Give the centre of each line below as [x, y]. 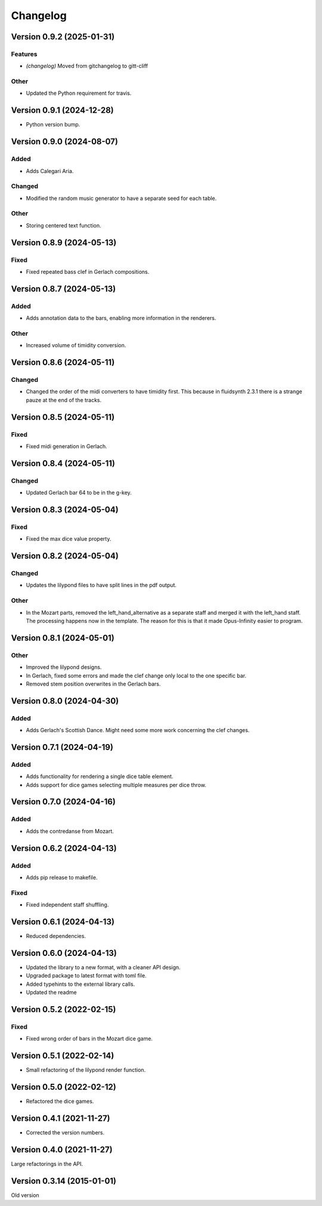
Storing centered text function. [64, 225]
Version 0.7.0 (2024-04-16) [64, 802]
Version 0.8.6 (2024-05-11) [63, 363]
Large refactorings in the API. [47, 1164]
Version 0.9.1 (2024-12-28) [62, 110]
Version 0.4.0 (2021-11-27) [62, 1150]
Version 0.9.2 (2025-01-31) [63, 37]
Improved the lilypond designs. [64, 667]
